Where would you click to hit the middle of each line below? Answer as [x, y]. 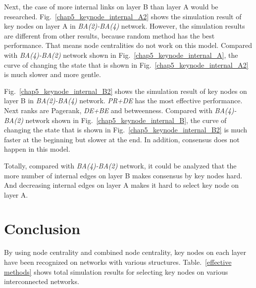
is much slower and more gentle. [52, 74]
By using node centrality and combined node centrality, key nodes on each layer [125, 252]
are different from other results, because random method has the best [109, 35]
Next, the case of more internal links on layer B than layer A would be [111, 6]
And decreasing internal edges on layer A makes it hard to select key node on [122, 185]
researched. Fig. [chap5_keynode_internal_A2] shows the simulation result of [123, 16]
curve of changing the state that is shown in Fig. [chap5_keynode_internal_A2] [126, 64]
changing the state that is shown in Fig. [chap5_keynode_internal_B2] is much [126, 130]
